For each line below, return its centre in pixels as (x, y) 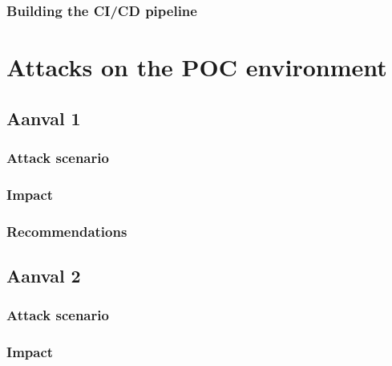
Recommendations (67, 231)
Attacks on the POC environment (197, 67)
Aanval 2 (44, 275)
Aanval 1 (44, 118)
